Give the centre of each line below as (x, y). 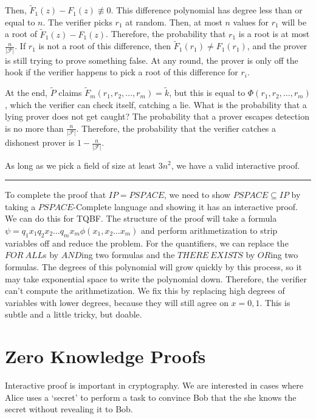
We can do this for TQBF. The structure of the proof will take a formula (141, 218)
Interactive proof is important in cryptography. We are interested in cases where (154, 385)
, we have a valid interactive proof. (235, 165)
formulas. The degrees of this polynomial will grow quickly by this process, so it (153, 266)
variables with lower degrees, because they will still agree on (117, 302)
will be (294, 22)
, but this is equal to (207, 93)
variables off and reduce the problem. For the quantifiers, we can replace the (147, 243)
